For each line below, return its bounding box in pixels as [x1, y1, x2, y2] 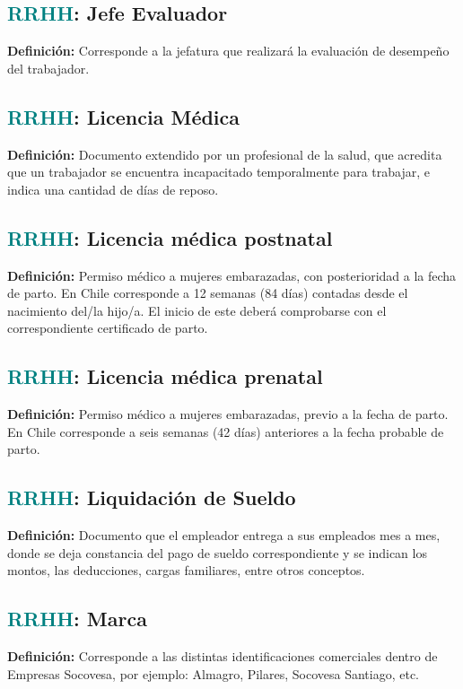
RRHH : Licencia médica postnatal [7, 223, 333, 251]
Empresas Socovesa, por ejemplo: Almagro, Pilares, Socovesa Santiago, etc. [7, 664, 420, 683]
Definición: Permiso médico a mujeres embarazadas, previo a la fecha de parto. [7, 405, 449, 423]
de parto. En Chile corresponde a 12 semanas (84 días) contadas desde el [7, 283, 408, 302]
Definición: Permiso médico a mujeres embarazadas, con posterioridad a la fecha [7, 266, 457, 284]
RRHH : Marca [7, 605, 147, 632]
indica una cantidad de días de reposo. [7, 179, 219, 198]
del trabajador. [7, 58, 90, 77]
